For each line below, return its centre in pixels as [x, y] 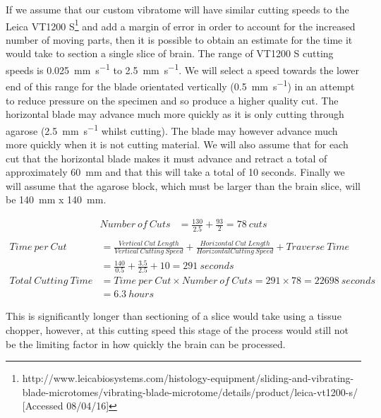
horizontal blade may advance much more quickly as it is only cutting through [175, 114]
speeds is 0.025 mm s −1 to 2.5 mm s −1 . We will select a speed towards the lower [182, 69]
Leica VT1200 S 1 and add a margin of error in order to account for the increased [181, 25]
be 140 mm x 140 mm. [56, 199]
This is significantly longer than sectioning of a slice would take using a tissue [174, 316]
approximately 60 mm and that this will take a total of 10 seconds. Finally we [175, 172]
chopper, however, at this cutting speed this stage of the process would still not [177, 330]
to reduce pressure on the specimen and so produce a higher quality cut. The [172, 100]
